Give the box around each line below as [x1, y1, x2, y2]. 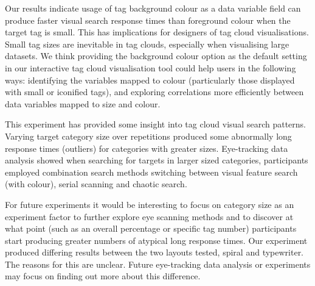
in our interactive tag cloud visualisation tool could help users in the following [5, 61, 296, 74]
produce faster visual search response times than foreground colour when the [5, 13, 291, 26]
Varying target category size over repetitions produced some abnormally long [5, 129, 292, 142]
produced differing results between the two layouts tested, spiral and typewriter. [5, 246, 304, 259]
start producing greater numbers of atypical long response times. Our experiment [5, 234, 308, 246]
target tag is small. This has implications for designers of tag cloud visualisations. [5, 26, 309, 38]
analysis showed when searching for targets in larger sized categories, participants [5, 154, 308, 166]
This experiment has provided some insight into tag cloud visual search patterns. [5, 118, 306, 130]
